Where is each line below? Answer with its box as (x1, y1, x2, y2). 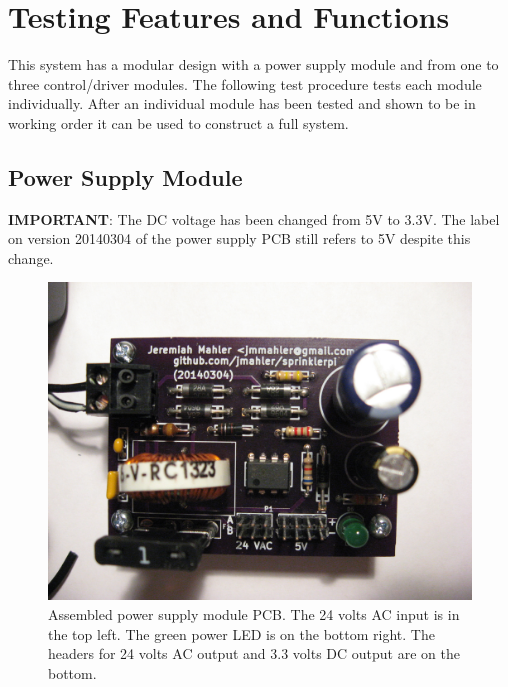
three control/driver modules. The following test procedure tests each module (8, 73, 482, 94)
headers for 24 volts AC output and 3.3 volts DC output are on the (48, 643, 460, 664)
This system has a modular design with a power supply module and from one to (8, 54, 499, 75)
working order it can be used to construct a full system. (8, 112, 349, 133)
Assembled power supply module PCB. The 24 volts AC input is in (48, 604, 460, 625)
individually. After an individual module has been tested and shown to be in (8, 93, 476, 114)
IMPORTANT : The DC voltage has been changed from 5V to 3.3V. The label (8, 208, 500, 229)
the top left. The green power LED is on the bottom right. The (48, 623, 435, 644)
